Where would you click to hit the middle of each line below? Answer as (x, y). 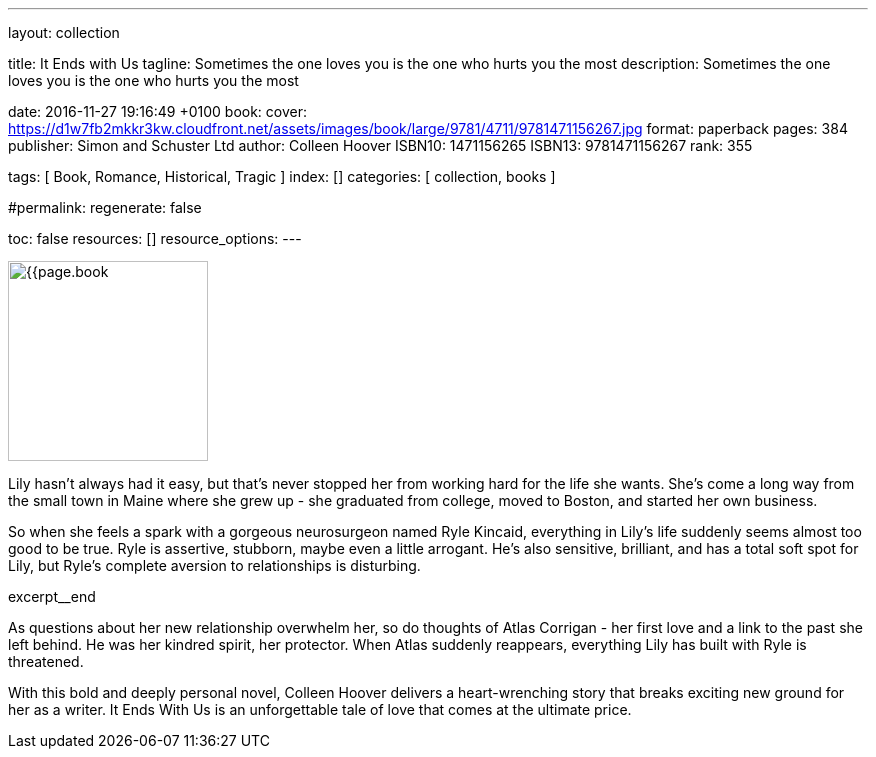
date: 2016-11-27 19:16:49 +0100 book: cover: (158, 111)
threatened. (46, 661)
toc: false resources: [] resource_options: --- (155, 238)
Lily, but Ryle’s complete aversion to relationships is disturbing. (214, 565)
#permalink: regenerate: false (105, 207)
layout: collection (64, 32)
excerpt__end (52, 596)
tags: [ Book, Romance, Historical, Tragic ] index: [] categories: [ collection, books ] (282, 176)
